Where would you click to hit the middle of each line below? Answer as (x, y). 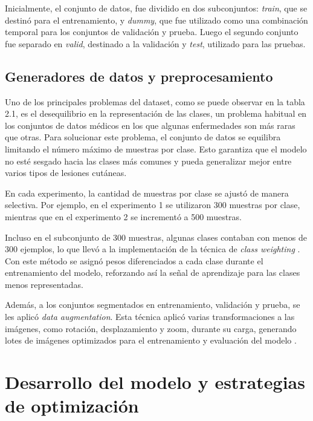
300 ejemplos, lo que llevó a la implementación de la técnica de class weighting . (153, 249)
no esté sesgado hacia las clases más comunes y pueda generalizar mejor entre (148, 161)
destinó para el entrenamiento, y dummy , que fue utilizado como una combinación (156, 20)
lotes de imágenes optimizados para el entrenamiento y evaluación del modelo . (151, 340)
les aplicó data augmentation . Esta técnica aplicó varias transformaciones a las (150, 317)
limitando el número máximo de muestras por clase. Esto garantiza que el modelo (156, 148)
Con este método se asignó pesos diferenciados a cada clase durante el (134, 260)
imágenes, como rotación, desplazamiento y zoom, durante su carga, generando (151, 328)
